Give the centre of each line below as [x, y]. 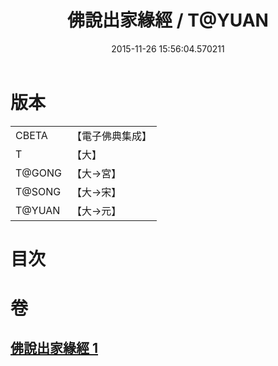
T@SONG [38, 191]
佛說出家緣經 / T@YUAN [168, 20]
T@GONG [38, 173]
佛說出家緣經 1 [54, 348]
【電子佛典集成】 [111, 136]
